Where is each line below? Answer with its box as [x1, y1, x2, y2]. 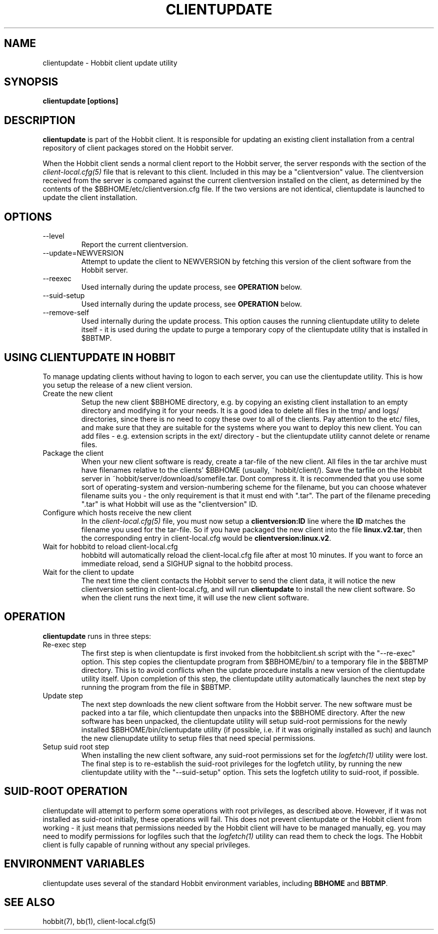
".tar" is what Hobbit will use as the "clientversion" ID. [81, 499, 258, 508]
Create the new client [42, 389, 113, 398]
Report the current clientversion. [81, 240, 188, 249]
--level [42, 232, 64, 241]
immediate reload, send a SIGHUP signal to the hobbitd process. [81, 559, 293, 568]
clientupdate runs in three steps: [42, 631, 151, 640]
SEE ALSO [4, 895, 55, 908]
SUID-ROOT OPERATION [4, 785, 127, 798]
